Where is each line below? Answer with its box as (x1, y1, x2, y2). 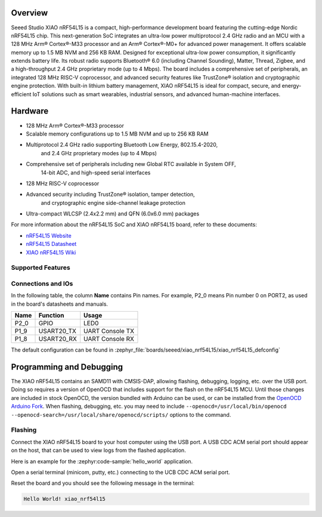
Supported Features (11, 263, 71, 272)
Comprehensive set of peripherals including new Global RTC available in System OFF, (26, 161, 236, 168)
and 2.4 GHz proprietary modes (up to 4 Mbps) (41, 149, 157, 156)
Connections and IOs (11, 279, 73, 288)
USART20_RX (38, 335, 77, 343)
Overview (11, 8, 48, 18)
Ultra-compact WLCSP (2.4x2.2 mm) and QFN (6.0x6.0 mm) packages (26, 210, 200, 217)
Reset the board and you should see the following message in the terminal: (11, 479, 195, 487)
